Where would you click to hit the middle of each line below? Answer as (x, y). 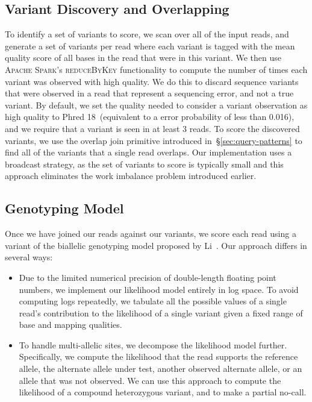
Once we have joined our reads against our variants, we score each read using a (151, 234)
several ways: (29, 257)
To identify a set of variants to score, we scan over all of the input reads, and (147, 34)
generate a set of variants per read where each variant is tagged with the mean (150, 46)
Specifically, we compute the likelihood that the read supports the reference (158, 356)
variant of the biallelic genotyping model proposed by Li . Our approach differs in (156, 245)
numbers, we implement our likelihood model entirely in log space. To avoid (159, 289)
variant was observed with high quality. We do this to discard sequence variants (152, 81)
